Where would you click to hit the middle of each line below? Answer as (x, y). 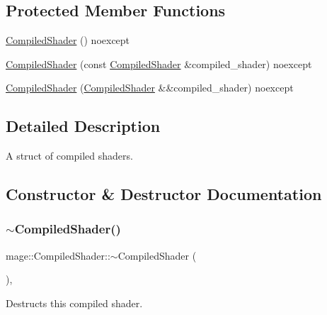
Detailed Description (83, 126)
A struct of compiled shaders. (69, 156)
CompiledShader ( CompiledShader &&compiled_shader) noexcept (150, 88)
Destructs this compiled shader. (74, 303)
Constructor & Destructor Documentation (164, 194)
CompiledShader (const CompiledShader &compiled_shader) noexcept (159, 63)
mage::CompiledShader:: (58, 255)
